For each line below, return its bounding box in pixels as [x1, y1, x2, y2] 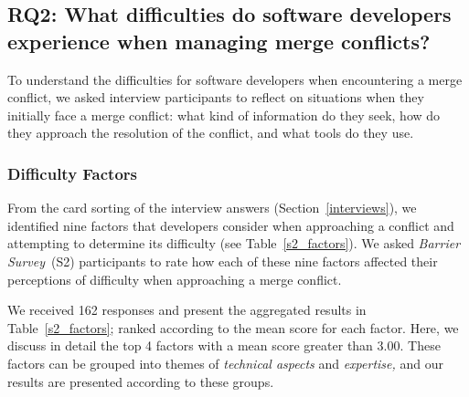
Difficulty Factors [7, 162, 138, 184]
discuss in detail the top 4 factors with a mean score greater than [7, 336, 373, 355]
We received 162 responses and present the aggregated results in [7, 300, 367, 319]
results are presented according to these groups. [7, 371, 274, 391]
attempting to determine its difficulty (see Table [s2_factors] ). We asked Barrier [7, 234, 461, 253]
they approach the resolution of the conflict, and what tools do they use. [7, 123, 414, 142]
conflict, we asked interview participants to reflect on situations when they [7, 88, 424, 107]
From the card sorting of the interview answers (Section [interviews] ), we [7, 198, 417, 217]
